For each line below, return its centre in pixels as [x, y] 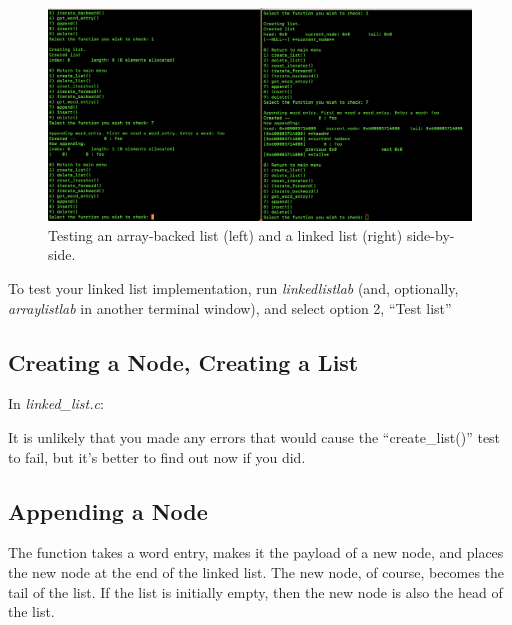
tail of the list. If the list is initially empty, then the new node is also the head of [255, 591]
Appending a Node [108, 510]
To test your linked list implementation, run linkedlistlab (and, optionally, [233, 288]
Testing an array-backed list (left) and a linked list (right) [225, 234]
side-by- [430, 234]
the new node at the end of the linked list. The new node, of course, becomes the [256, 571]
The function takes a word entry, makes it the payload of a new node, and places [256, 552]
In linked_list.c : [56, 403]
